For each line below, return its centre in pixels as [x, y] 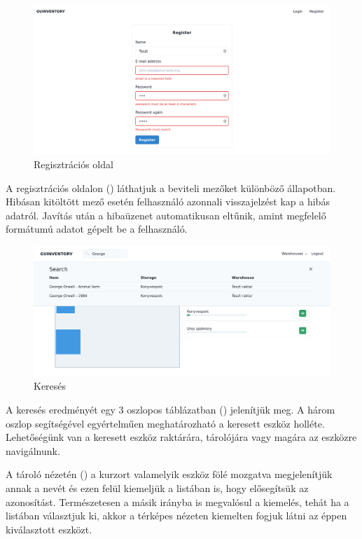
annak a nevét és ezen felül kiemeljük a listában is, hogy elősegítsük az [157, 488]
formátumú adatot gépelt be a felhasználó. [97, 229]
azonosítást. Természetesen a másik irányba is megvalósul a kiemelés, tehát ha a [177, 502]
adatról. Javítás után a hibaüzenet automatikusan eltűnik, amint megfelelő [166, 215]
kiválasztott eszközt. [49, 529]
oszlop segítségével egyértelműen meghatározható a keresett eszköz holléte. [165, 423]
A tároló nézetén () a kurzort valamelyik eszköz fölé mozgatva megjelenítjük [169, 474]
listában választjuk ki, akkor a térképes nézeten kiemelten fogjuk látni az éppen [176, 516]
